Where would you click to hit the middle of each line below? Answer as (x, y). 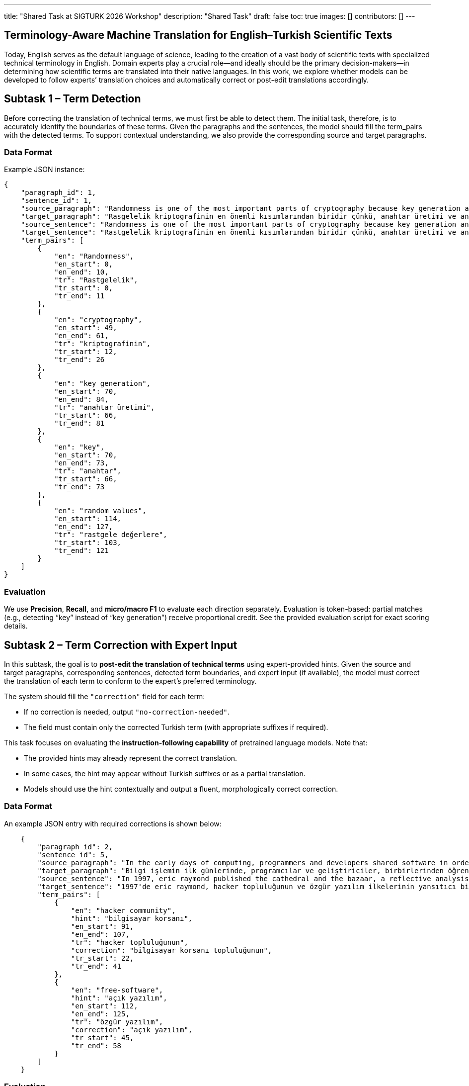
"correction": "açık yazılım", (132, 1030)
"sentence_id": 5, (73, 855)
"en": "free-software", (117, 990)
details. (16, 626)
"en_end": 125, (100, 1014)
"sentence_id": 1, (56, 201)
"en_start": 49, (86, 328)
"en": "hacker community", (123, 910)
